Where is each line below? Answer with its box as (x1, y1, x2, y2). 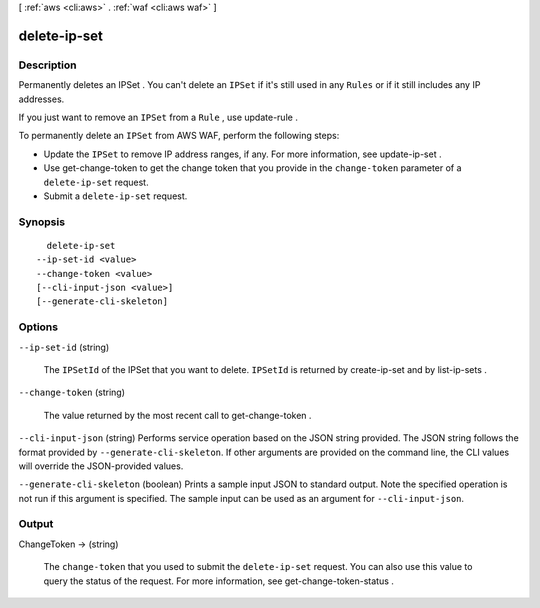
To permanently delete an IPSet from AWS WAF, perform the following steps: (18, 130, 340, 142)
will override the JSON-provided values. (18, 460, 184, 472)
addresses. (18, 93, 65, 105)
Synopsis (18, 215, 65, 229)
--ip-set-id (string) (18, 341, 110, 353)
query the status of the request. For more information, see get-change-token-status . (43, 575, 395, 587)
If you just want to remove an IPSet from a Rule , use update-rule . (18, 111, 299, 123)
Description (18, 58, 77, 72)
